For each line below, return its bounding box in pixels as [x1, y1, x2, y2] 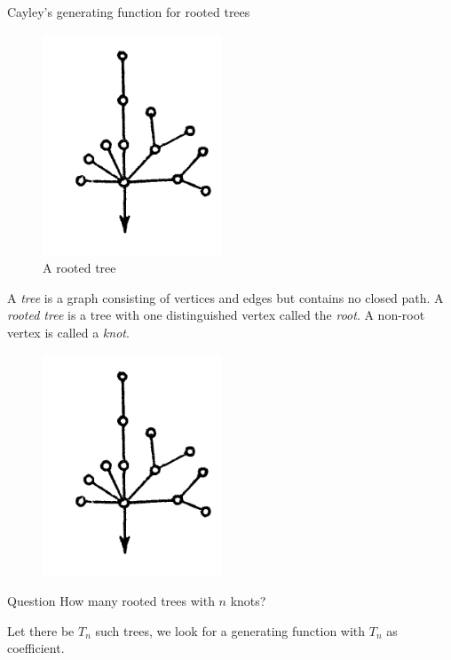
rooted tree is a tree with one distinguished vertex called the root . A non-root [7, 306, 425, 324]
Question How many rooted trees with [7, 592, 215, 610]
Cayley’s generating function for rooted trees [7, 3, 250, 20]
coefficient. [7, 639, 65, 657]
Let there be [7, 621, 75, 640]
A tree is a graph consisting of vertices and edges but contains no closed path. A [7, 288, 444, 306]
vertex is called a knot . [7, 322, 130, 341]
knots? [230, 592, 266, 610]
